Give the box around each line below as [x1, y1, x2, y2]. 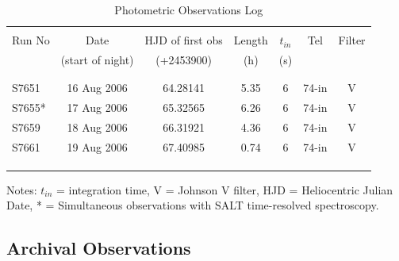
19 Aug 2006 [67, 138, 128, 155]
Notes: [6, 181, 37, 198]
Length [233, 32, 268, 48]
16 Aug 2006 [67, 79, 128, 96]
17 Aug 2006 [67, 99, 128, 116]
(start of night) [60, 51, 134, 67]
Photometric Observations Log [114, 2, 263, 17]
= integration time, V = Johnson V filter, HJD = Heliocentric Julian [56, 181, 393, 198]
